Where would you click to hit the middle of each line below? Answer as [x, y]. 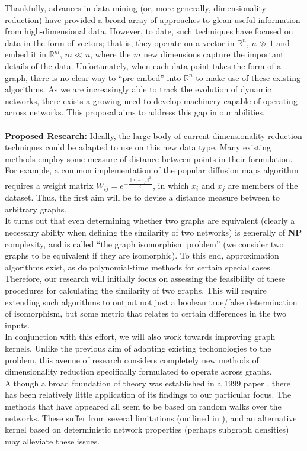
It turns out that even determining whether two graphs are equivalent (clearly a [150, 220]
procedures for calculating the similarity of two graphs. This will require [136, 290]
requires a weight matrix [49, 185]
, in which [171, 185]
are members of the [263, 185]
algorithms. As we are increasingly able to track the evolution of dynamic [138, 89]
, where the [111, 54]
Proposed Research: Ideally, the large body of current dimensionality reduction [153, 135]
